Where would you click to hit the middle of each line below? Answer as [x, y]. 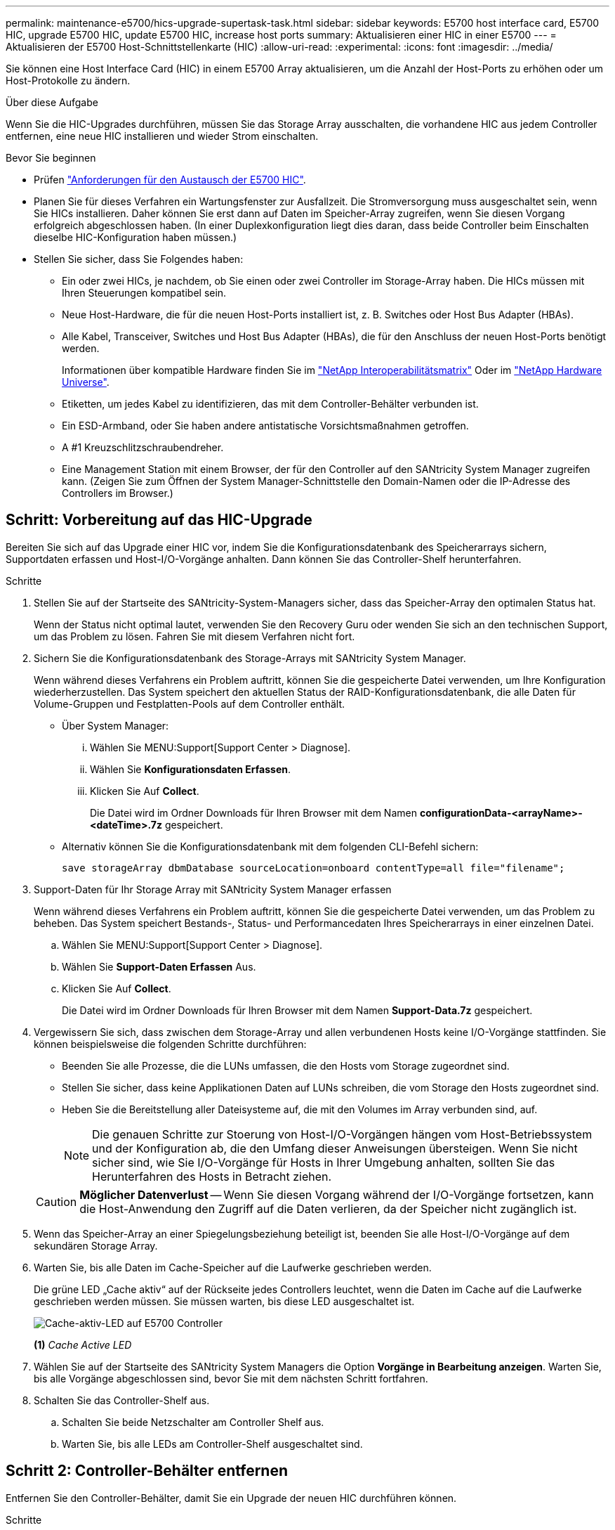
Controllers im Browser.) [118, 493]
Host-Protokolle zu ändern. [68, 80]
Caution [57, 1201]
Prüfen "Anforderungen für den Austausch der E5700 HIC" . [170, 180]
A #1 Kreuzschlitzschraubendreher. [143, 447]
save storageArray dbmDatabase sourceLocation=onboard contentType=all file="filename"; [313, 868]
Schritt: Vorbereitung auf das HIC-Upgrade [159, 520]
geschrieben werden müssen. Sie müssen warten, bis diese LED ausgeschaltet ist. [224, 1301]
